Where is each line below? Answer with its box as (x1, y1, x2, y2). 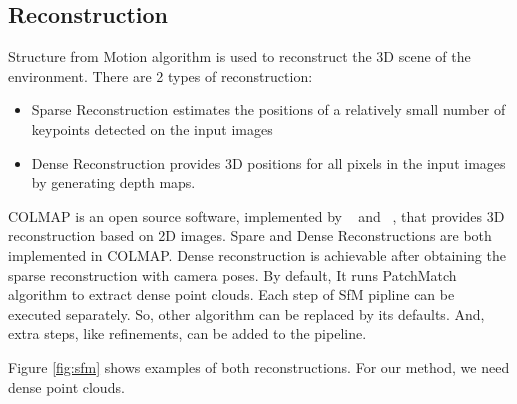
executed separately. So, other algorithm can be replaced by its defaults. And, (8, 303, 485, 324)
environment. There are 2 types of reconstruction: (8, 65, 313, 86)
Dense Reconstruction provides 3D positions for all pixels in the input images (31, 152, 506, 173)
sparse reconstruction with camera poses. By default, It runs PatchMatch (8, 264, 457, 285)
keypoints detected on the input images (31, 118, 273, 139)
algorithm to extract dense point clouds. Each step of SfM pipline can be (8, 284, 455, 305)
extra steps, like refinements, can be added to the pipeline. (8, 323, 367, 344)
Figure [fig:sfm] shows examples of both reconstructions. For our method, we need (8, 356, 510, 377)
